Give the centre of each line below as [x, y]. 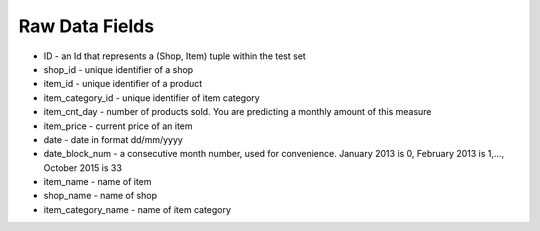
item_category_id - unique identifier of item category [151, 97]
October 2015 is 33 [82, 167]
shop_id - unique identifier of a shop [118, 69]
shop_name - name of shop [100, 196]
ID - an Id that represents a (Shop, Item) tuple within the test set [175, 56]
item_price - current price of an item [118, 126]
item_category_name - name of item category [137, 209]
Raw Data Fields [86, 26]
